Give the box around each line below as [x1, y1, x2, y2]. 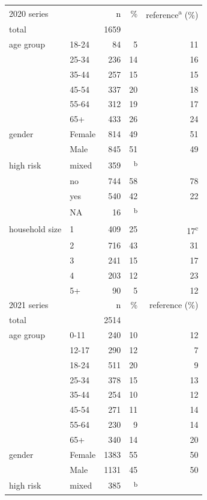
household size [9, 223, 62, 235]
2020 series [9, 7, 49, 19]
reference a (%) [146, 6, 199, 20]
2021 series [9, 298, 49, 311]
